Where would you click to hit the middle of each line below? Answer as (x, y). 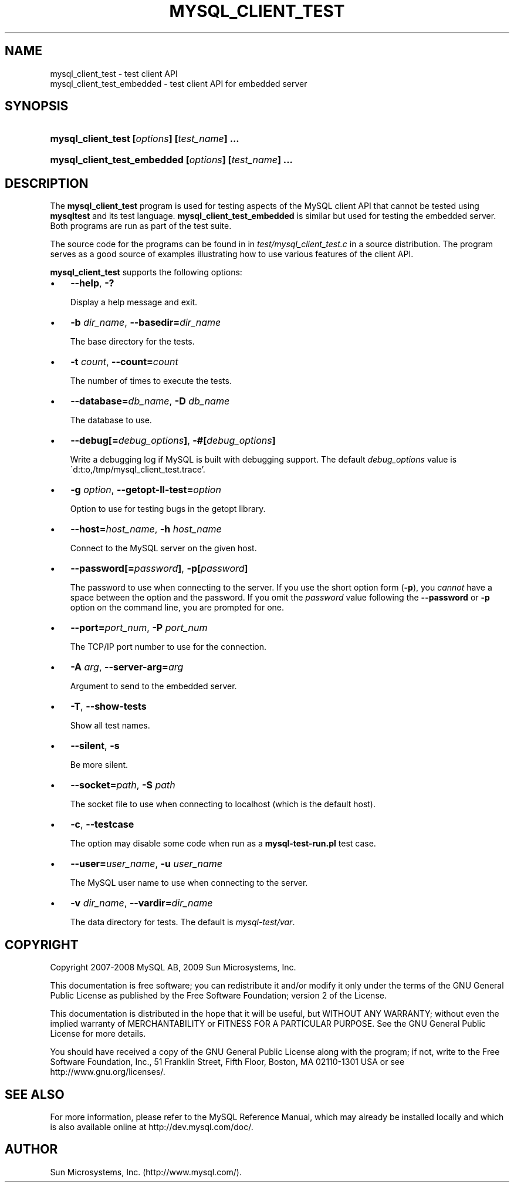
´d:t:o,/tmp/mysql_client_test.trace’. (138, 470)
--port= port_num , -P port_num (139, 628)
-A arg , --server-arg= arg (127, 667)
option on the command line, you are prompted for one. (177, 608)
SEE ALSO (35, 1094)
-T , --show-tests (109, 707)
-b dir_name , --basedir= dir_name (146, 323)
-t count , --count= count (124, 362)
